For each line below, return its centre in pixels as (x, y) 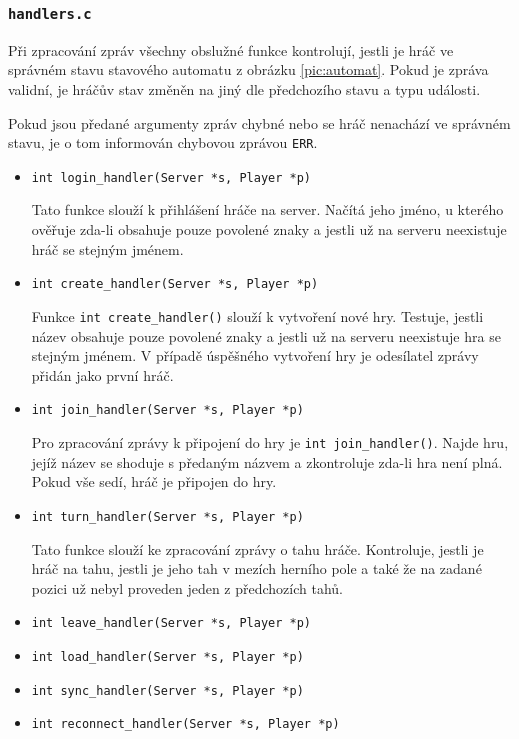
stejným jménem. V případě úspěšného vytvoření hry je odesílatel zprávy (255, 355)
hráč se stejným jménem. (107, 248)
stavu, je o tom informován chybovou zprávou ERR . (163, 142)
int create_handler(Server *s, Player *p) (175, 284)
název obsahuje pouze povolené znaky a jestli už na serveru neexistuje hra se (266, 335)
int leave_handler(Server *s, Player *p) (171, 623)
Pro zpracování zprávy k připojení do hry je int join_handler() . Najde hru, (270, 442)
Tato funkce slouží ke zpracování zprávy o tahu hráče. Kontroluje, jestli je (257, 548)
